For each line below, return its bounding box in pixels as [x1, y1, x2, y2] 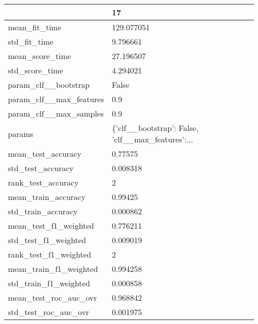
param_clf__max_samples [8, 108, 104, 119]
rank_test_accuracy [8, 177, 79, 188]
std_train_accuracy [8, 205, 78, 217]
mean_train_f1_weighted [8, 263, 98, 274]
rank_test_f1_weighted [8, 249, 91, 260]
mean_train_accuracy [8, 191, 86, 202]
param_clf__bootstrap [8, 79, 90, 90]
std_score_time [8, 65, 64, 76]
